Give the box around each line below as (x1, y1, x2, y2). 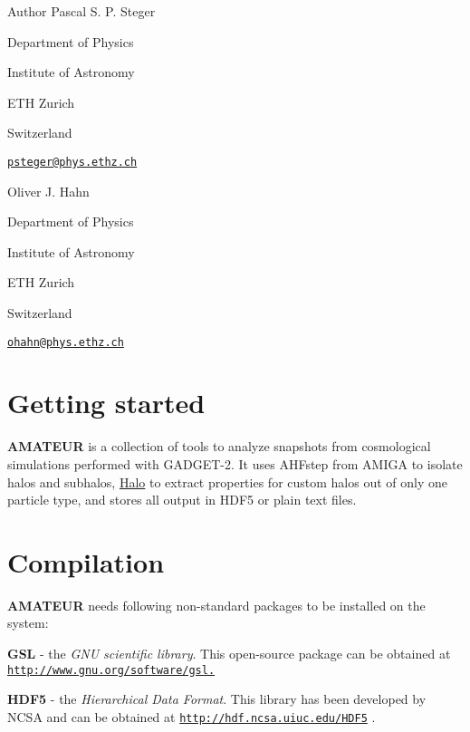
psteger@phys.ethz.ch (7, 155, 138, 169)
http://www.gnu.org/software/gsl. (7, 663, 216, 677)
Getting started (7, 384, 206, 421)
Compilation (7, 543, 165, 580)
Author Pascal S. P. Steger (7, 2, 156, 20)
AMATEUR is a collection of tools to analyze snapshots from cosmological (7, 437, 431, 456)
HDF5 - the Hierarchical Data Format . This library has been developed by (7, 689, 427, 708)
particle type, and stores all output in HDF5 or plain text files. (7, 490, 357, 509)
